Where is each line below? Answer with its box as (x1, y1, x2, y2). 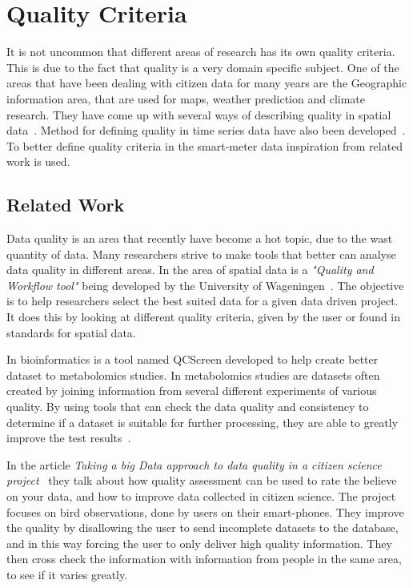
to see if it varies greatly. (6, 566, 128, 582)
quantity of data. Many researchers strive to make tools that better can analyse (6, 245, 396, 262)
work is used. (6, 153, 70, 170)
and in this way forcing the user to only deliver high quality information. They (6, 534, 392, 551)
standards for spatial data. (6, 324, 136, 340)
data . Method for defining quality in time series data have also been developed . (6, 122, 406, 139)
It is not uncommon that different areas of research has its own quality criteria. (6, 43, 395, 60)
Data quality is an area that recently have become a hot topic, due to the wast (6, 230, 393, 247)
